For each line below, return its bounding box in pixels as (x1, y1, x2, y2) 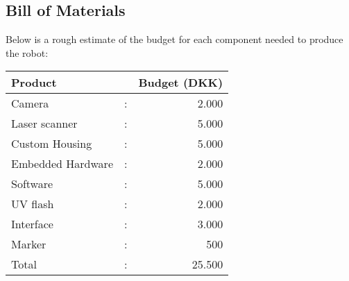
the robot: (6, 45, 49, 60)
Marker (11, 236, 46, 253)
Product (11, 74, 57, 91)
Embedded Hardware (11, 155, 113, 172)
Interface (11, 216, 53, 232)
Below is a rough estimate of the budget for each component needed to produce (6, 32, 343, 46)
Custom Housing (11, 135, 92, 152)
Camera (11, 95, 49, 112)
